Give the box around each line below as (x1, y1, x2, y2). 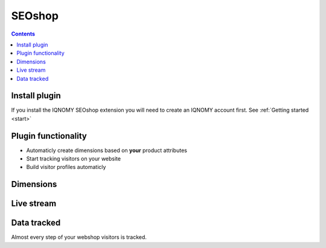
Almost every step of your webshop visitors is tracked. (11, 234, 147, 241)
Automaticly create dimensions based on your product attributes (26, 147, 187, 154)
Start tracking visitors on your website (26, 155, 121, 162)
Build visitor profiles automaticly (26, 164, 106, 171)
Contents (11, 30, 36, 37)
